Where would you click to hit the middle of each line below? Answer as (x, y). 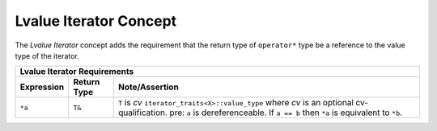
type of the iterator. (47, 55)
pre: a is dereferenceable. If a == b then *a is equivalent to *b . (286, 113)
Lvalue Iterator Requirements (77, 72)
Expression (42, 87)
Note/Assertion (149, 87)
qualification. (143, 113)
